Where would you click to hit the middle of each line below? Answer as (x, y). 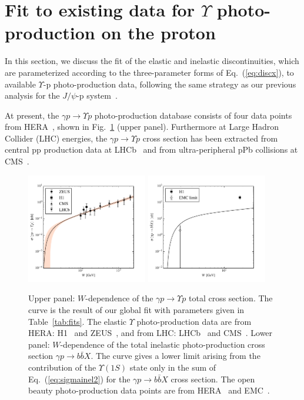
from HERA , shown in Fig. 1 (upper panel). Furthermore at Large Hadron (142, 127)
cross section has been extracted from (210, 138)
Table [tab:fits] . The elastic (78, 321)
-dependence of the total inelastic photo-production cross (163, 344)
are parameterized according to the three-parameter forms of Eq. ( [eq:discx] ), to (149, 72)
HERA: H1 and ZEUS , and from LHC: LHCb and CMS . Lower (151, 333)
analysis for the (32, 95)
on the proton (158, 33)
